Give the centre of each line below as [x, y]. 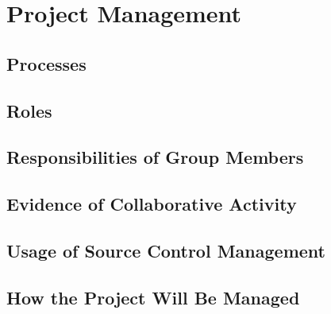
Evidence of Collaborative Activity [152, 204]
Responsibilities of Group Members [155, 157]
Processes [46, 63]
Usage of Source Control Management [166, 250]
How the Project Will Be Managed [153, 297]
